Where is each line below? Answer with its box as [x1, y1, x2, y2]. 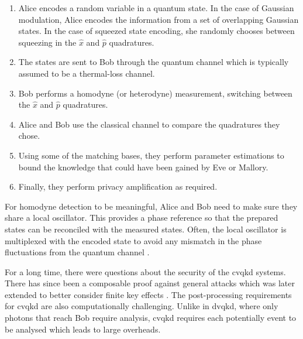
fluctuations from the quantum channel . [5, 246, 150, 258]
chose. [18, 129, 40, 142]
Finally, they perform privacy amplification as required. [18, 180, 218, 193]
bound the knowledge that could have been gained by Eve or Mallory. [18, 160, 268, 173]
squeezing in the [18, 36, 77, 48]
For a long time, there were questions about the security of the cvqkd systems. [5, 265, 286, 278]
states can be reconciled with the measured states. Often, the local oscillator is [5, 222, 287, 235]
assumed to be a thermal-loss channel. [18, 67, 155, 79]
